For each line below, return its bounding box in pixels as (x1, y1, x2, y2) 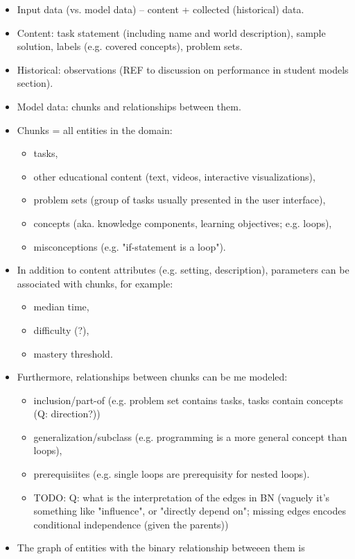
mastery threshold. (33, 346, 113, 360)
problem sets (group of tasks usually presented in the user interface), (33, 192, 326, 207)
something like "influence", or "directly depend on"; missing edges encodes (33, 503, 346, 518)
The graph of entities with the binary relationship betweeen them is (17, 540, 305, 555)
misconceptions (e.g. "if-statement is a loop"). (33, 239, 226, 253)
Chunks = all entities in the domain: (17, 122, 173, 137)
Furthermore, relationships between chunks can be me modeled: (17, 369, 288, 384)
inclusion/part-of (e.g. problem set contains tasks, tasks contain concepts (33, 392, 343, 407)
